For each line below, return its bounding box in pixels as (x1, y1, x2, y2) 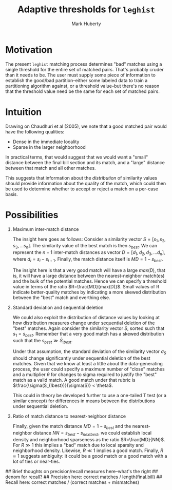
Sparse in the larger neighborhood (12, 144, 86, 150)
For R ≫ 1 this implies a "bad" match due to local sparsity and (12, 442, 144, 448)
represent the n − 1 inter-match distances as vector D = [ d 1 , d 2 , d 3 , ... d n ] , (12, 249, 165, 257)
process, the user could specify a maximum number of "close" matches (12, 366, 165, 373)
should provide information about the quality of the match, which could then (5, 180, 166, 186)
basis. (5, 191, 18, 197)
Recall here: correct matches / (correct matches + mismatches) (5, 479, 140, 485)
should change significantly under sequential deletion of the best (12, 355, 150, 361)
